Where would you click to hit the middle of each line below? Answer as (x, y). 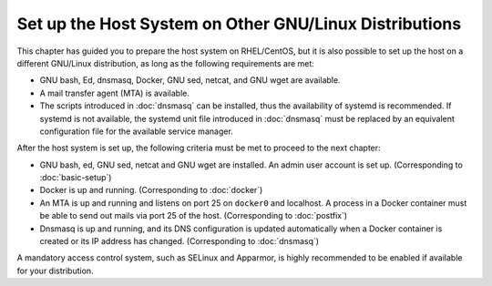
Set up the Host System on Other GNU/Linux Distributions (239, 24)
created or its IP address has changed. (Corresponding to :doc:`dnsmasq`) (179, 241)
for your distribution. (56, 271)
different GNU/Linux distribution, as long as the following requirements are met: (165, 63)
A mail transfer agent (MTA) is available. (115, 93)
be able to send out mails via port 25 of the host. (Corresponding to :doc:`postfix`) (194, 216)
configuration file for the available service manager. (137, 131)
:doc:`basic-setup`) (76, 178)
